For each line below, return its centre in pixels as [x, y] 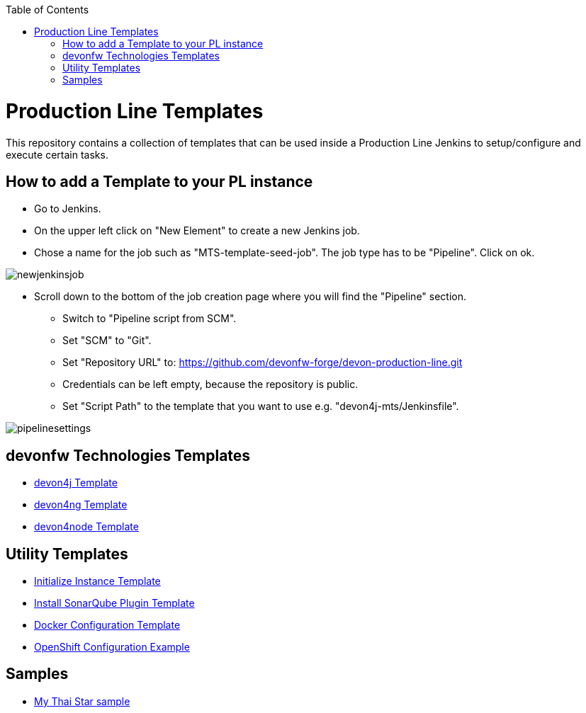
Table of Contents [47, 10]
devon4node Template [86, 527]
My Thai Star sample [82, 701]
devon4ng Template [81, 505]
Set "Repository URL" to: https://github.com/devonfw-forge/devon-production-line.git [263, 363]
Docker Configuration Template [107, 625]
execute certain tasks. [57, 154]
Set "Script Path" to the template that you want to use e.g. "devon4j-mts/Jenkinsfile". [261, 406]
